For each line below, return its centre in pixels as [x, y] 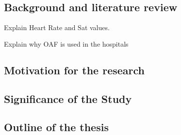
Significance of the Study [68, 98]
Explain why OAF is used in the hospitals [66, 43]
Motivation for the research [74, 70]
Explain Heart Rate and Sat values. [57, 27]
